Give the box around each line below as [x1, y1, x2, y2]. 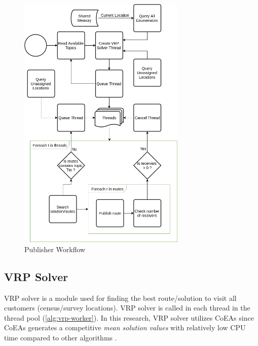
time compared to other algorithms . [4, 332, 117, 342]
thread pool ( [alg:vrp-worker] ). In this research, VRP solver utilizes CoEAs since [4, 312, 254, 323]
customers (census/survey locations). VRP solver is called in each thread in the [4, 302, 250, 313]
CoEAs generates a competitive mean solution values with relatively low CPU [4, 322, 246, 333]
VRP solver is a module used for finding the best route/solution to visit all [4, 292, 237, 303]
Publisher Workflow [24, 244, 86, 254]
